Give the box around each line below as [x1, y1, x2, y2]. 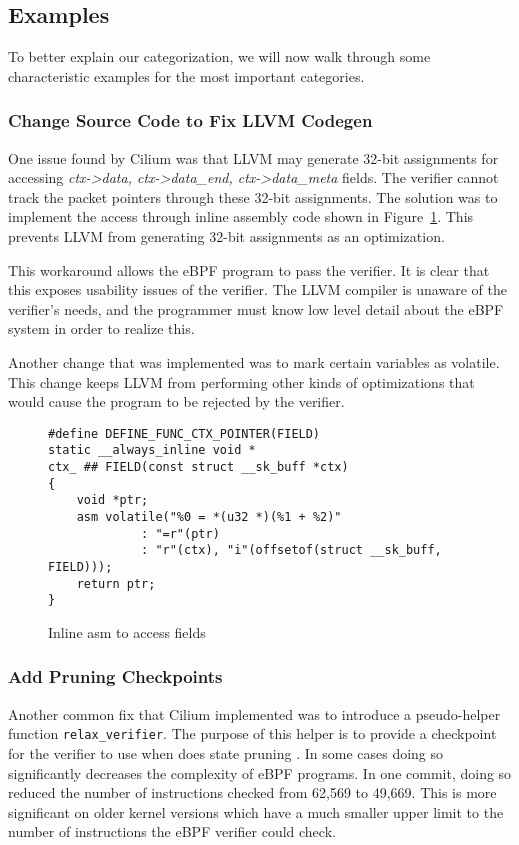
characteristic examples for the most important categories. [8, 65, 365, 86]
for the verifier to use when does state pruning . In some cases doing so [8, 743, 444, 764]
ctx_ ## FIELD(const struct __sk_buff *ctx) [48, 460, 349, 475]
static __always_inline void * [48, 443, 256, 458]
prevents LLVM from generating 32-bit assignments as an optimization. [8, 225, 445, 246]
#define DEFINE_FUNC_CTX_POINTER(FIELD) [48, 426, 321, 441]
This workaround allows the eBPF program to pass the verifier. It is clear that [8, 259, 490, 280]
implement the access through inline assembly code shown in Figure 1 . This [8, 206, 474, 227]
